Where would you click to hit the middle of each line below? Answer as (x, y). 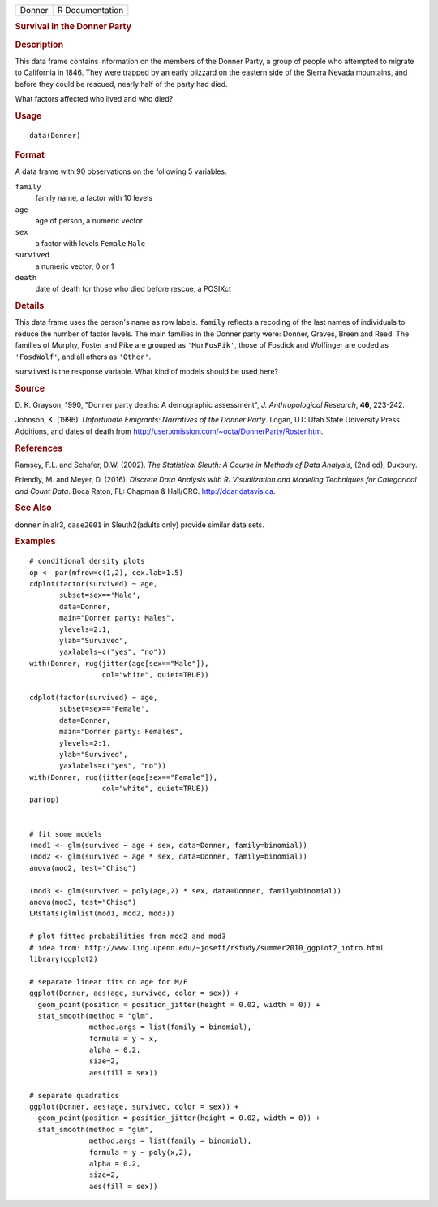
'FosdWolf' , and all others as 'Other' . (83, 357)
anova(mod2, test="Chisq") (83, 868)
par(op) (45, 800)
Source (30, 388)
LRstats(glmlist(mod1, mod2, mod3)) (102, 913)
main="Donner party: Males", (117, 618)
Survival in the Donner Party (73, 27)
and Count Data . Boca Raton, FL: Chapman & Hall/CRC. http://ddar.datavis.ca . (145, 491)
